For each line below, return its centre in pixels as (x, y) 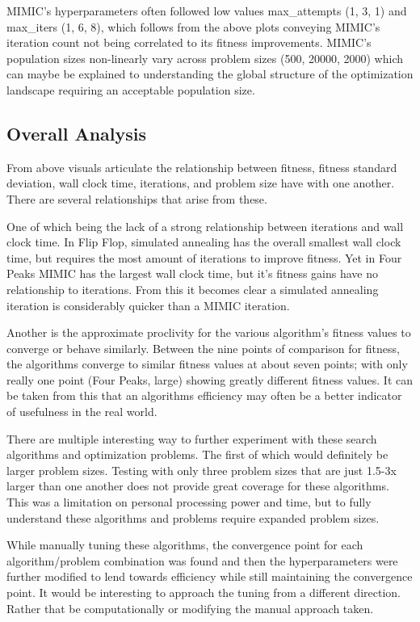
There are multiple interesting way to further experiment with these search (192, 438)
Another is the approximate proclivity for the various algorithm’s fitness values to (209, 332)
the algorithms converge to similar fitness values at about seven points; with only (207, 364)
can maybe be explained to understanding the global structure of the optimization (210, 74)
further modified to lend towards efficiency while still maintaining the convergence (210, 576)
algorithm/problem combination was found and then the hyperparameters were (202, 560)
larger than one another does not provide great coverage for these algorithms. (198, 486)
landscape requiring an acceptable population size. (131, 89)
